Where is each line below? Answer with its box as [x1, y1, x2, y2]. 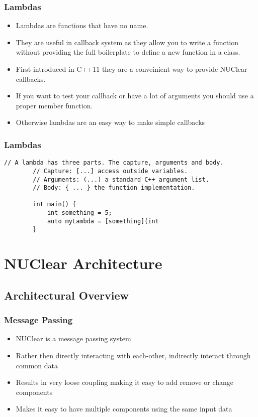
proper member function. [16, 100, 93, 110]
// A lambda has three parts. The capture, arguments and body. [4, 159, 224, 167]
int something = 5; [47, 209, 112, 217]
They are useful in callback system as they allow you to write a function [16, 37, 238, 47]
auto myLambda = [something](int [47, 217, 159, 225]
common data [16, 360, 58, 370]
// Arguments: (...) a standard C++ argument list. [33, 176, 210, 183]
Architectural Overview [4, 287, 129, 303]
